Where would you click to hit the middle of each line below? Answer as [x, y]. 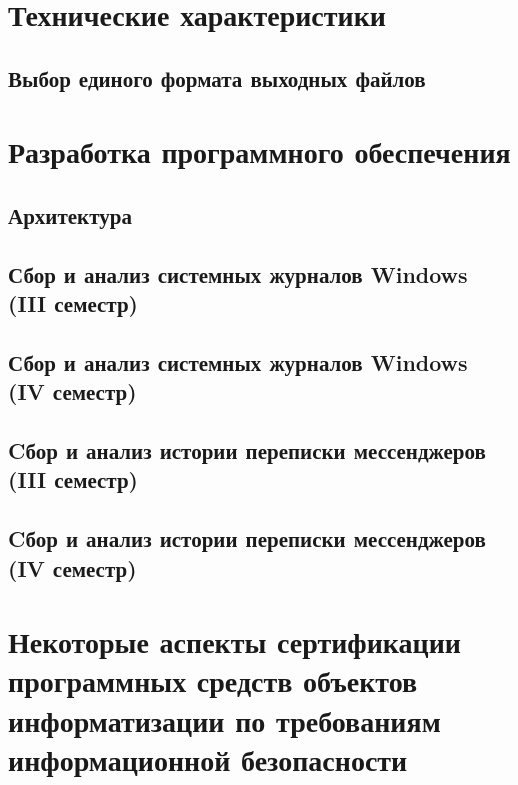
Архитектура [70, 214]
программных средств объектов [213, 680]
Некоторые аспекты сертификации [234, 641]
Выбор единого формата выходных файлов [217, 77]
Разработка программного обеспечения [259, 151]
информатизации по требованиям [224, 719]
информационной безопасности [208, 758]
